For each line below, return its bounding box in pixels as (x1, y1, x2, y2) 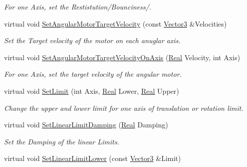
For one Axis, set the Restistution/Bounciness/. (4, 2, 151, 12)
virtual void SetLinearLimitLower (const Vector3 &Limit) (4, 153, 181, 163)
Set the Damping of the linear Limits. (4, 136, 119, 146)
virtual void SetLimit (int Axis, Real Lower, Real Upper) (4, 85, 179, 96)
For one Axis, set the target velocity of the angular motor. (4, 69, 182, 79)
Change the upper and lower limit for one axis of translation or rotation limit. (4, 102, 243, 113)
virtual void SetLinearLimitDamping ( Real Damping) (4, 119, 168, 130)
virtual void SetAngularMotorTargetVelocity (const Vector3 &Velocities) (4, 18, 227, 29)
